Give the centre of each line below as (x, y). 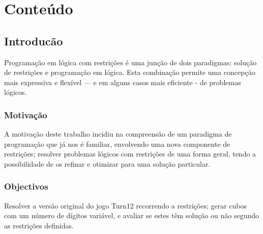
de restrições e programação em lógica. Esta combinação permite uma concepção (130, 72)
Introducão (34, 41)
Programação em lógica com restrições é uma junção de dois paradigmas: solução (130, 62)
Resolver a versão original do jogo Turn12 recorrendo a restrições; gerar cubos (125, 205)
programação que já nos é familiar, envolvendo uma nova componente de (117, 144)
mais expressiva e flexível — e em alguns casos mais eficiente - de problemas (123, 82)
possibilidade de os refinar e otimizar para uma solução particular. (107, 163)
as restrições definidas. (39, 225)
